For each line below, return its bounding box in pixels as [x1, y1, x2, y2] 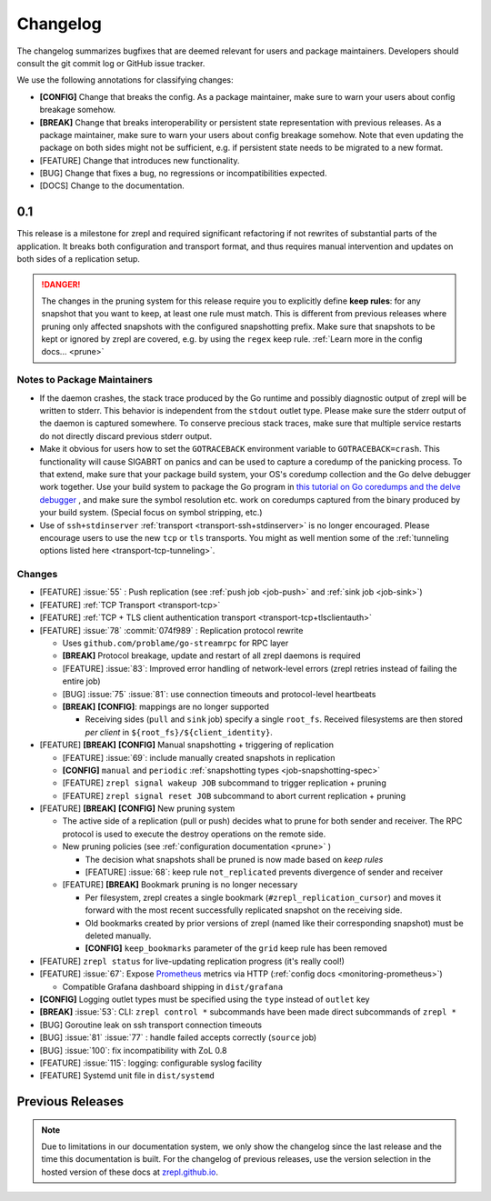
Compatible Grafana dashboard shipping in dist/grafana [62, 981, 284, 992]
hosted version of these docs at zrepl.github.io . [41, 1166, 218, 1177]
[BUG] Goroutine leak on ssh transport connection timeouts [39, 1019, 263, 1030]
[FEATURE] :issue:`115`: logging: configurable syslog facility [39, 1057, 263, 1068]
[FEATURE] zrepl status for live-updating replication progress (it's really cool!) [39, 956, 346, 966]
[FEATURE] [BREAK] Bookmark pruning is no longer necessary [62, 879, 298, 890]
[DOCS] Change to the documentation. [39, 180, 185, 191]
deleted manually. [85, 930, 152, 941]
